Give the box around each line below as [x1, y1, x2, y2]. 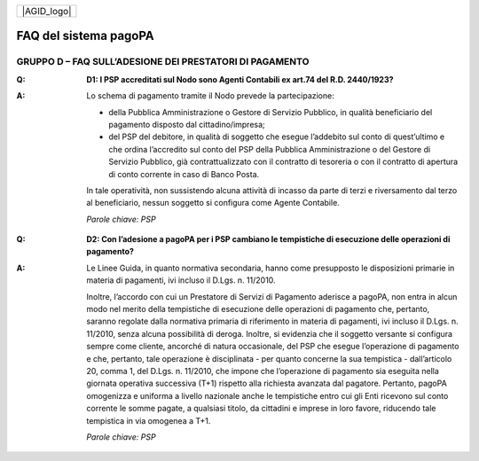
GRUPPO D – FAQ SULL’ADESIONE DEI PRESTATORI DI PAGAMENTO [16, 56, 310, 68]
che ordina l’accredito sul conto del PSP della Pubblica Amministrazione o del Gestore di [108, 144, 431, 154]
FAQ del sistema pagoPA [16, 28, 154, 43]
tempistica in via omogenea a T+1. [86, 415, 211, 426]
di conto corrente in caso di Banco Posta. [108, 168, 260, 179]
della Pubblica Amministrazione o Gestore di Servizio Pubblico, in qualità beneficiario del [108, 106, 433, 117]
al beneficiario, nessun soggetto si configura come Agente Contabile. [86, 198, 341, 208]
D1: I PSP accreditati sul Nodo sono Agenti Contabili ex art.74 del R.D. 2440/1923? [86, 74, 394, 84]
